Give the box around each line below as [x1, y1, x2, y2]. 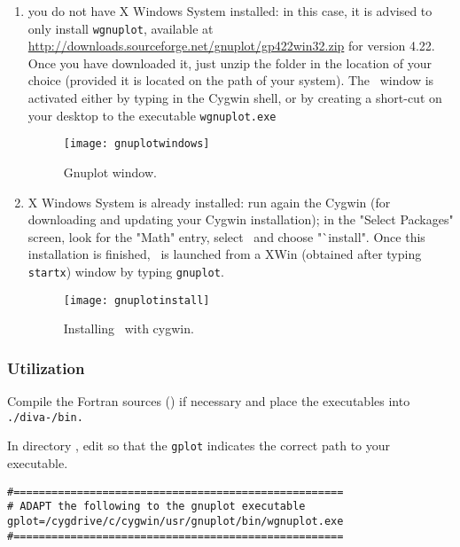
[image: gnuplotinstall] [63, 293, 210, 307]
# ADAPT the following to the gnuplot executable [7, 500, 306, 513]
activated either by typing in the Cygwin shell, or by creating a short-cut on [27, 89, 442, 107]
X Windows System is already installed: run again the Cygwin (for [27, 192, 391, 211]
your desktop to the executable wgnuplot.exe [27, 105, 277, 124]
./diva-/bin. [7, 410, 83, 424]
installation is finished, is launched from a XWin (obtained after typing [27, 245, 422, 263]
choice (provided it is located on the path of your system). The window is [27, 71, 434, 90]
